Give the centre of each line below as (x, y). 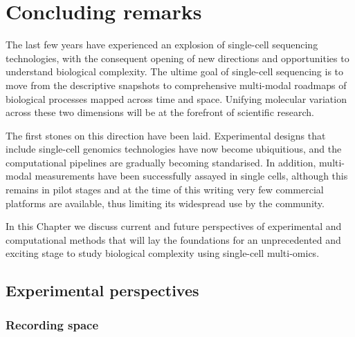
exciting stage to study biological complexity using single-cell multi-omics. (163, 253)
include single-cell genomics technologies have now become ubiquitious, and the (174, 149)
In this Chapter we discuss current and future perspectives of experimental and (174, 226)
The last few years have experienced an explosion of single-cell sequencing (162, 45)
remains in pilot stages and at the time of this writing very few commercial (165, 190)
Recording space (52, 324)
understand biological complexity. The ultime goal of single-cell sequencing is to (175, 71)
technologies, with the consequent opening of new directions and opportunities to (177, 58)
